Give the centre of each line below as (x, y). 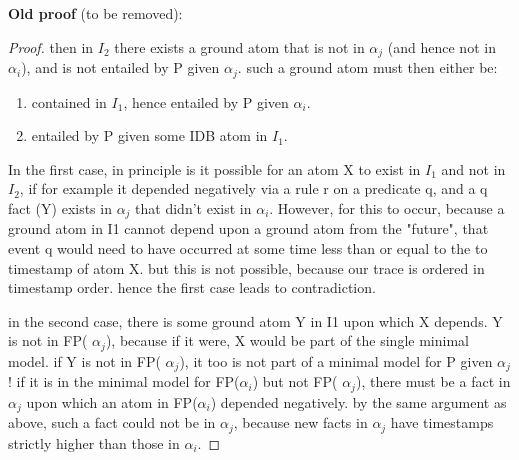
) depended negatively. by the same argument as (358, 401)
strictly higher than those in (94, 442)
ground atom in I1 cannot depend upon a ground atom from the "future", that (248, 228)
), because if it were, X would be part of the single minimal (287, 340)
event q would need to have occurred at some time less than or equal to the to (248, 247)
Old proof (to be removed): (95, 13)
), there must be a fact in (433, 381)
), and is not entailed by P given (120, 67)
